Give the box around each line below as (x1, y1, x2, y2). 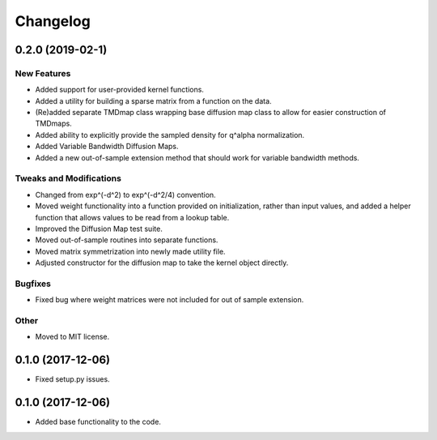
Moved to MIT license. (35, 332, 109, 342)
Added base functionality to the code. (35, 417, 162, 427)
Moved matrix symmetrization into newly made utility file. (35, 246, 226, 256)
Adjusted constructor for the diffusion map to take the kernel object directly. (35, 258, 289, 267)
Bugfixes (15, 278, 52, 289)
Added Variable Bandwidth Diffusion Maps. (35, 142, 179, 152)
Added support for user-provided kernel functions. (35, 85, 204, 95)
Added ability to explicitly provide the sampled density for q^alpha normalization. (35, 130, 305, 139)
